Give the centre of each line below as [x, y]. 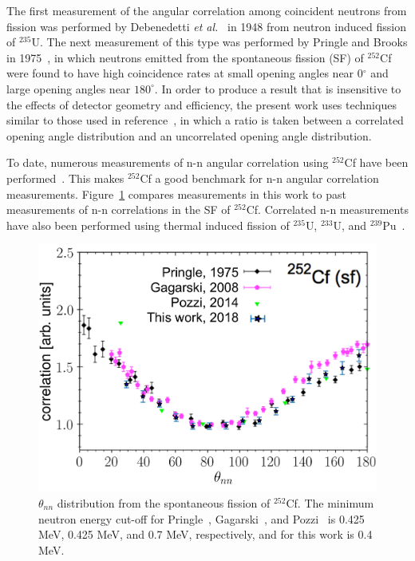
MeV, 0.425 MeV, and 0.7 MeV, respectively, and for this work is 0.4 [206, 534]
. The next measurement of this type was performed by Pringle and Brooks [223, 42]
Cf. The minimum [330, 502]
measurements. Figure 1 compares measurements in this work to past [176, 194]
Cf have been [376, 162]
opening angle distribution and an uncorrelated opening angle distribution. [189, 135]
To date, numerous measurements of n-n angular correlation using [168, 162]
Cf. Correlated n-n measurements [327, 209]
